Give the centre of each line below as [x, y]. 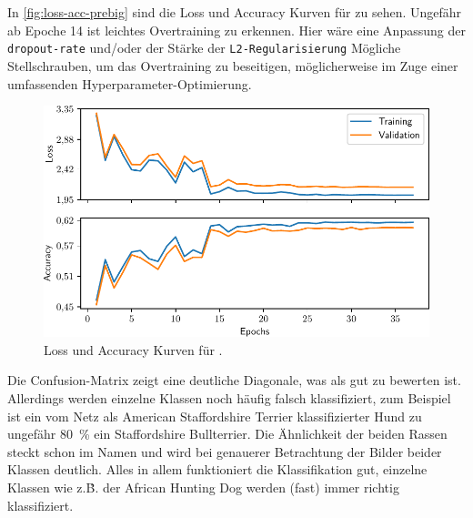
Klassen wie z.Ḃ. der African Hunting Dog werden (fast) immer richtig [203, 488]
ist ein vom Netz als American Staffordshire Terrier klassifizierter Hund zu [215, 416]
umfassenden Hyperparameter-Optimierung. [130, 83]
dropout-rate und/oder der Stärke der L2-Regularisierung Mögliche [204, 48]
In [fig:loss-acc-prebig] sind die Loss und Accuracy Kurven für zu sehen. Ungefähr [235, 12]
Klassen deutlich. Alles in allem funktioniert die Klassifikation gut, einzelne [217, 469]
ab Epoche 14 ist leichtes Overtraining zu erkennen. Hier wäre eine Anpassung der [236, 30]
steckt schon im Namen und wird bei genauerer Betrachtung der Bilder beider [225, 451]
